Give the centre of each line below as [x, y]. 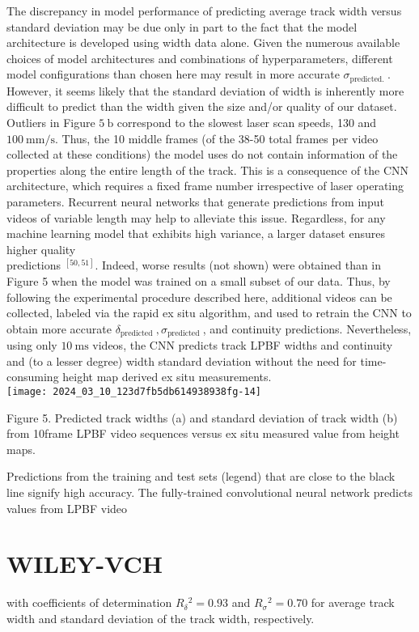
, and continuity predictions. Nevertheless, [307, 328]
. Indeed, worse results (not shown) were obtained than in [238, 265]
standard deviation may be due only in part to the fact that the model [182, 26]
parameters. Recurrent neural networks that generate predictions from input [196, 201]
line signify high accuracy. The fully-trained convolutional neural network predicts [210, 492]
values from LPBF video [67, 508]
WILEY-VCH [85, 564]
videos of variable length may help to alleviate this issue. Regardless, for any [196, 217]
